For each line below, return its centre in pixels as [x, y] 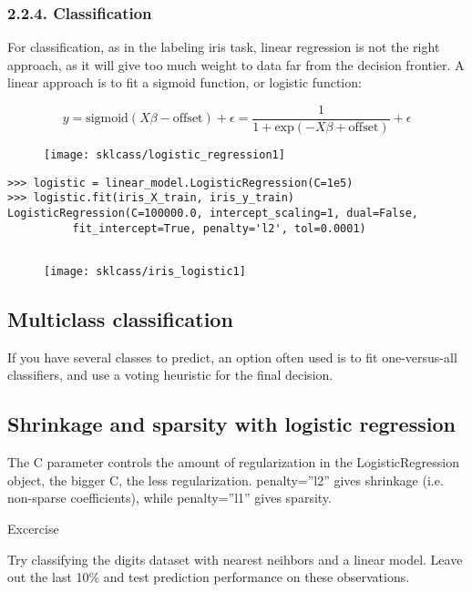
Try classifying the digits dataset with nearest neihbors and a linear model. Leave [235, 559]
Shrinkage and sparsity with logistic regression [231, 424]
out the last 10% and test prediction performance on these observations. [209, 577]
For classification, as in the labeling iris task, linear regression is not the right [224, 47]
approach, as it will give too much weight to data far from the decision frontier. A [236, 64]
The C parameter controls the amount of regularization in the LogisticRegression [233, 462]
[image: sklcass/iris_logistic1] [145, 271]
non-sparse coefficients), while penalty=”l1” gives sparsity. [169, 498]
